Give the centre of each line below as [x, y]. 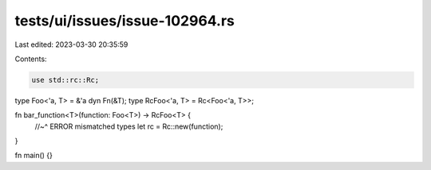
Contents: [31, 59]
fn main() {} [34, 156]
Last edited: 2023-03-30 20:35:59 [71, 44]
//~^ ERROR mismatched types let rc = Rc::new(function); [129, 126]
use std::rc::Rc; [65, 80]
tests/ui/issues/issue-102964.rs [125, 21]
